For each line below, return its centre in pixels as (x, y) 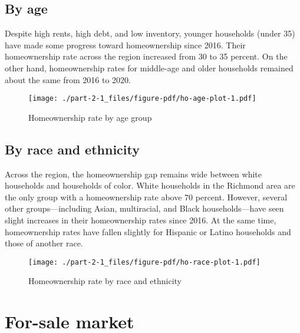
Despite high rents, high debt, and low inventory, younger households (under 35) (150, 33)
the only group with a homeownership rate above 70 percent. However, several (146, 197)
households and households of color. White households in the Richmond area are (150, 185)
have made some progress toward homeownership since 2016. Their (125, 44)
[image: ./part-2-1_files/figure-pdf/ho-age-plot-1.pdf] (142, 99)
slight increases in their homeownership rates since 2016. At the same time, (141, 220)
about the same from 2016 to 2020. (68, 79)
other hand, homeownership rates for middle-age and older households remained (149, 67)
